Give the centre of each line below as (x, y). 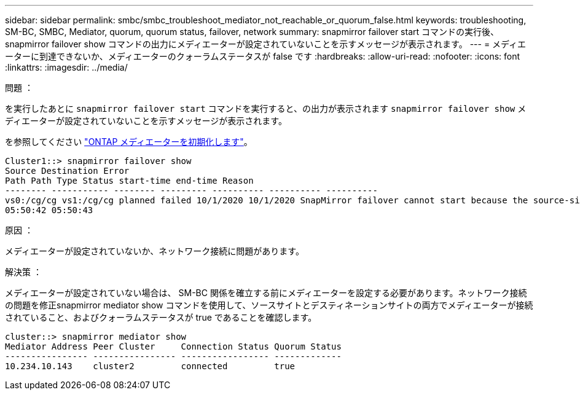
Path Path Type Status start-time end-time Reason (129, 181)
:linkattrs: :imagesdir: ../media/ (66, 67)
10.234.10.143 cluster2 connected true (150, 366)
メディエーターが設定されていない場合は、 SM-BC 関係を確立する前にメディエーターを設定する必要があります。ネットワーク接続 (266, 293)
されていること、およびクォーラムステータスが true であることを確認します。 (161, 317)
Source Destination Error (67, 171)
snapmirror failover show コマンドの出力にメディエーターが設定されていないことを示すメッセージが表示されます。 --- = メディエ (266, 44)
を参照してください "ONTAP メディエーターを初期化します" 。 (129, 142)
